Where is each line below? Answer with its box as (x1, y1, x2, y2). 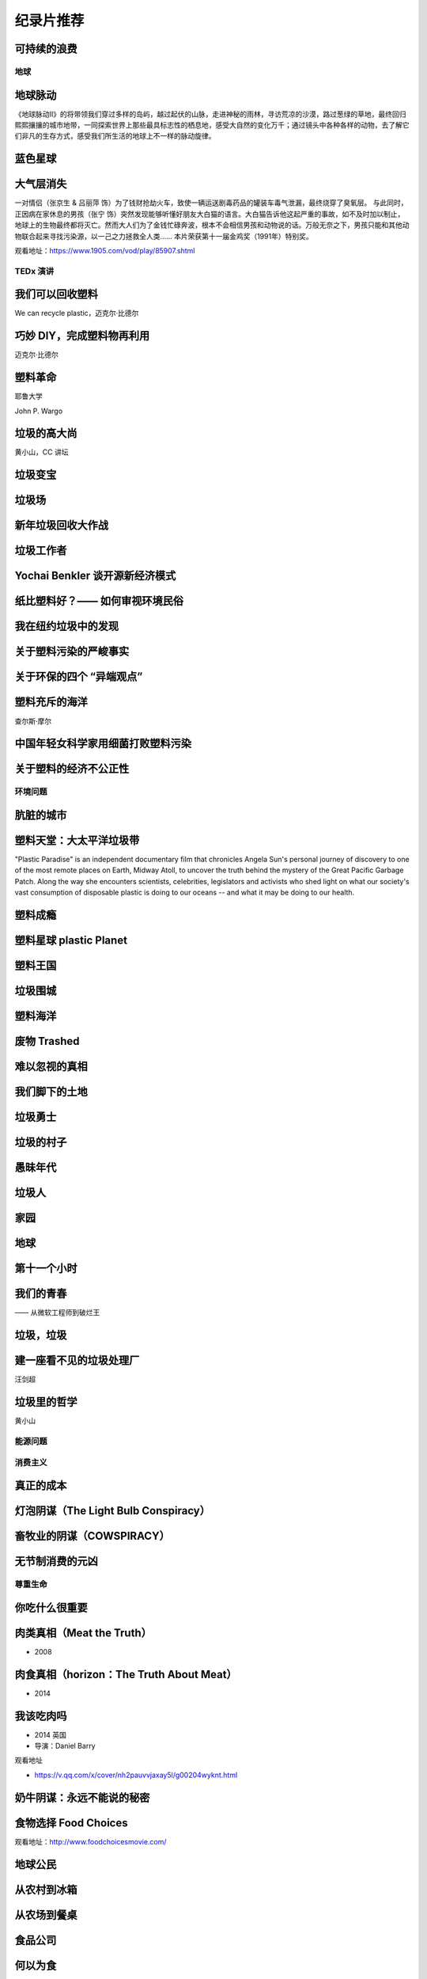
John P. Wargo (14, 406, 63, 416)
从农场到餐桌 (14, 1908, 77, 1921)
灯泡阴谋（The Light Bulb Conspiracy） (14, 1504, 211, 1517)
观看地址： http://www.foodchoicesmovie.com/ (14, 1837, 167, 1846)
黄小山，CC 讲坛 (14, 447, 69, 457)
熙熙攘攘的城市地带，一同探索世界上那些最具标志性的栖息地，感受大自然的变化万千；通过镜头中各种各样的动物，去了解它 (14, 120, 410, 130)
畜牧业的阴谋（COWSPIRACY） (14, 1529, 170, 1543)
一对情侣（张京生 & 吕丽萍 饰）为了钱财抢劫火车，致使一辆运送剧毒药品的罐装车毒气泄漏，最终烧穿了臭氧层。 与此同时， (14, 198, 408, 207)
